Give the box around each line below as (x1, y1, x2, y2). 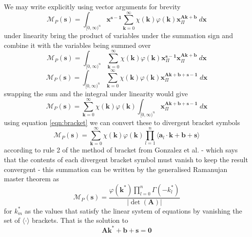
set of (4, 215, 20, 225)
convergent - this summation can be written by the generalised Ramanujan (4, 164, 228, 174)
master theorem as (4, 173, 59, 184)
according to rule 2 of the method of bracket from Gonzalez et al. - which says (4, 145, 238, 155)
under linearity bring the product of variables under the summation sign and (4, 30, 233, 41)
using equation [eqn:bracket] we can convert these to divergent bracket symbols (4, 117, 240, 127)
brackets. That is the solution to (32, 215, 128, 225)
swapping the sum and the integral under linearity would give (4, 88, 188, 98)
